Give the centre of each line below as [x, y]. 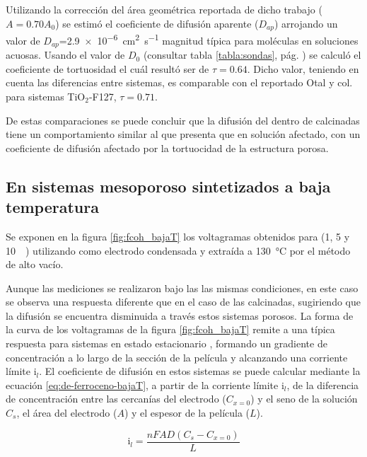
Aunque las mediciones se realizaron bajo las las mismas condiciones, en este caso [182, 288]
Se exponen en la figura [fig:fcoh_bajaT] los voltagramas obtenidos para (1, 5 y [178, 236]
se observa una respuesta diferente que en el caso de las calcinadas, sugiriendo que [183, 302]
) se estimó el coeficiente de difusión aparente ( [157, 23]
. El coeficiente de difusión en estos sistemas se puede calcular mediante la [200, 371]
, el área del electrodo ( [67, 413]
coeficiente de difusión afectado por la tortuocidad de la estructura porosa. [167, 147]
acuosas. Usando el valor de [65, 55]
